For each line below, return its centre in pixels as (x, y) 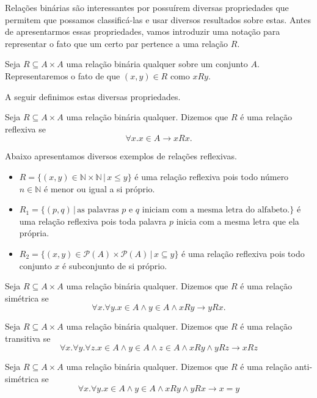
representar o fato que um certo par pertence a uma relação (117, 43)
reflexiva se (25, 128)
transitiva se (28, 338)
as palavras (98, 210)
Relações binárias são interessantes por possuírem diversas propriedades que (147, 7)
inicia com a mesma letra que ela (238, 221)
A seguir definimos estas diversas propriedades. (93, 96)
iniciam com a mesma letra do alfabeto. (216, 210)
